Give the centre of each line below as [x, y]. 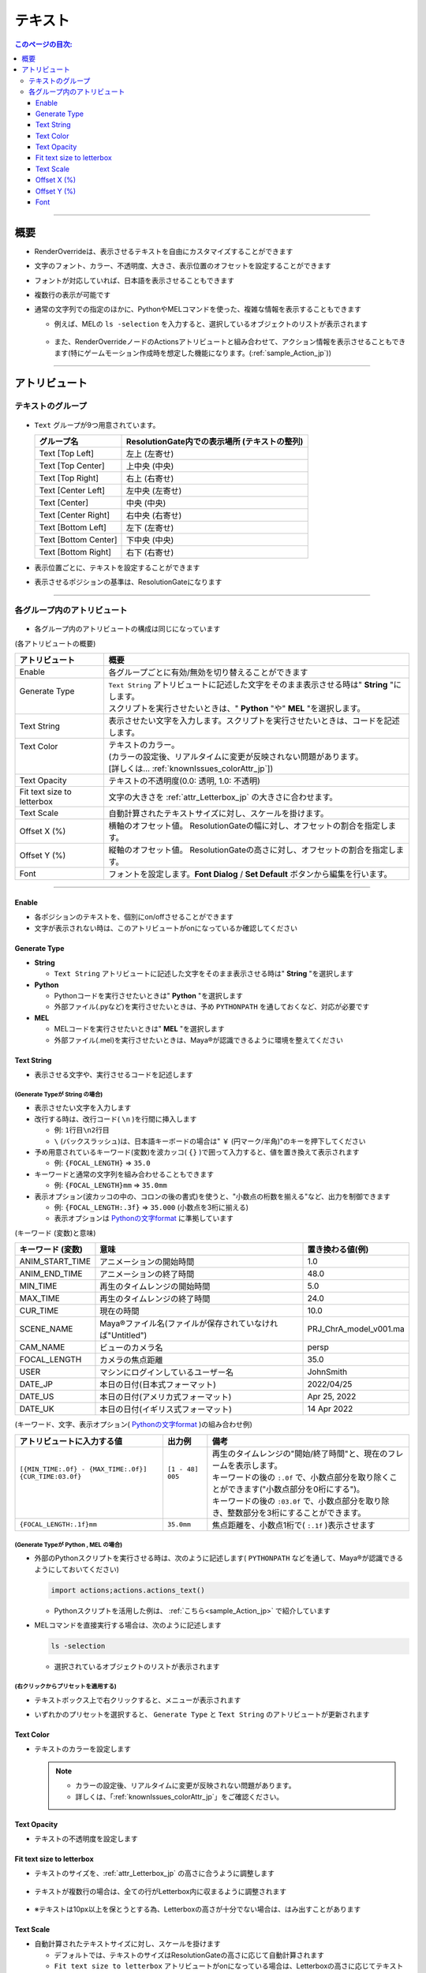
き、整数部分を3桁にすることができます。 [289, 1513]
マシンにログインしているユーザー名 [167, 1372]
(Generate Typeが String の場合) [59, 1094]
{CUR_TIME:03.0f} [50, 1476]
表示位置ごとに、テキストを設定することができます [117, 567]
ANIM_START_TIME [55, 1261]
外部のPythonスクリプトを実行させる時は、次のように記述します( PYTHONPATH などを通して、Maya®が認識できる [219, 1558]
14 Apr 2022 [330, 1409]
